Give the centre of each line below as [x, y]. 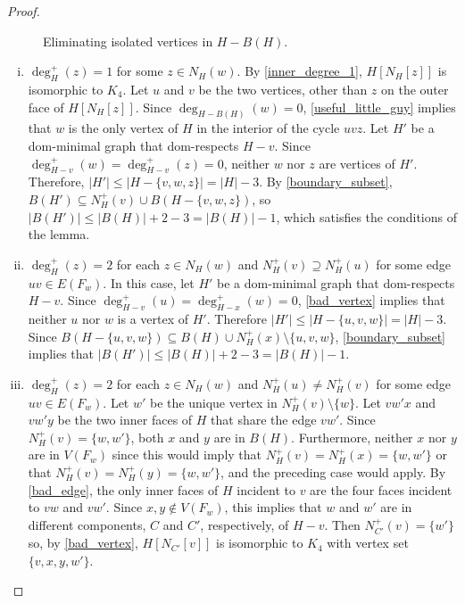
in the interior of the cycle [268, 128]
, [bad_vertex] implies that [371, 300]
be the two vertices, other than [283, 89]
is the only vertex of [123, 128]
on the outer [415, 89]
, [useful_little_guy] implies [379, 107]
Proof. [24, 11]
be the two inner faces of [125, 420]
